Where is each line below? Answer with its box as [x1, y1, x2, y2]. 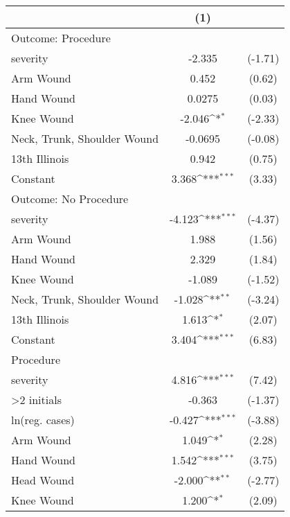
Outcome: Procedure [11, 30, 111, 46]
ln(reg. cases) [11, 412, 75, 428]
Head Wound [11, 472, 75, 488]
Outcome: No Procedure [11, 191, 129, 207]
